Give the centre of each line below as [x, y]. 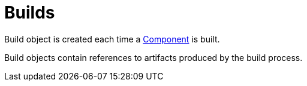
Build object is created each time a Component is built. [112, 39]
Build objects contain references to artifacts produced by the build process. [153, 57]
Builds [30, 13]
